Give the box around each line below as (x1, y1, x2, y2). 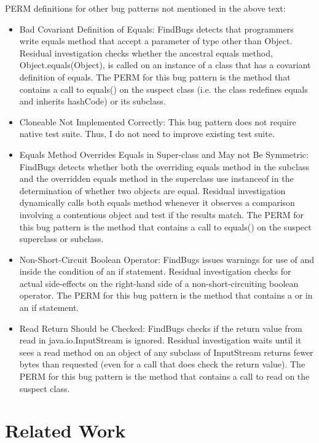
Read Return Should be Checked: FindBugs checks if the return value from (19, 321, 302, 334)
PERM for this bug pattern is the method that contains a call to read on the (19, 370, 310, 383)
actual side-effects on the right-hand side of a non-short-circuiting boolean (19, 276, 299, 289)
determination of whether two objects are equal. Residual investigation (19, 184, 286, 197)
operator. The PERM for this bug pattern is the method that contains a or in (19, 289, 313, 302)
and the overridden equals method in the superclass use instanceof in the (19, 172, 294, 185)
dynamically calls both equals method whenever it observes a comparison (19, 196, 295, 209)
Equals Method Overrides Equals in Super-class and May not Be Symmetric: (19, 147, 309, 160)
